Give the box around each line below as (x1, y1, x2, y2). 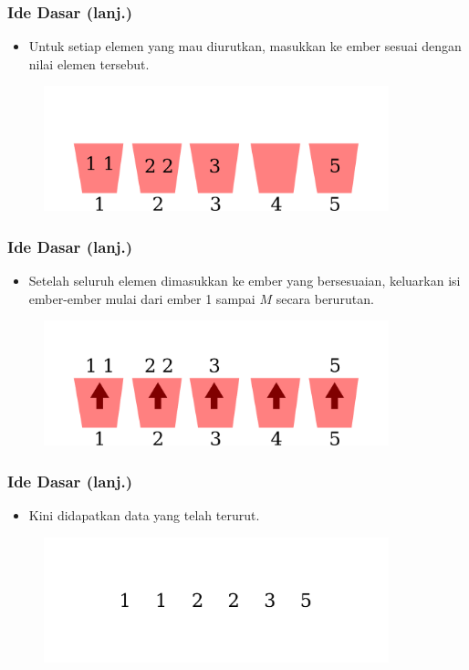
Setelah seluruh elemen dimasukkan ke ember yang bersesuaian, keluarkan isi (28, 271, 461, 290)
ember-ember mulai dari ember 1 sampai (28, 288, 255, 308)
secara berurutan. (276, 288, 374, 308)
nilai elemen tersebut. (28, 54, 150, 73)
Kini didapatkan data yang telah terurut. (28, 506, 260, 525)
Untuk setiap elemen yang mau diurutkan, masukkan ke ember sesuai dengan (28, 37, 462, 56)
